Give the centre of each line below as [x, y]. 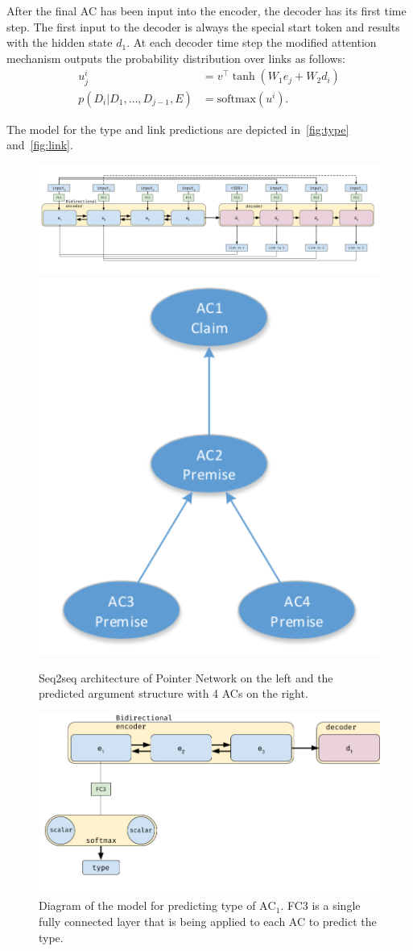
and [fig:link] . [40, 145]
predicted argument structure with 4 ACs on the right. [173, 693]
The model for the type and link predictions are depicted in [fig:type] [178, 129]
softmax [236, 99]
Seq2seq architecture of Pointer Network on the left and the [186, 677]
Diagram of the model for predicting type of [147, 905]
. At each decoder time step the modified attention [252, 42]
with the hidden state [60, 42]
